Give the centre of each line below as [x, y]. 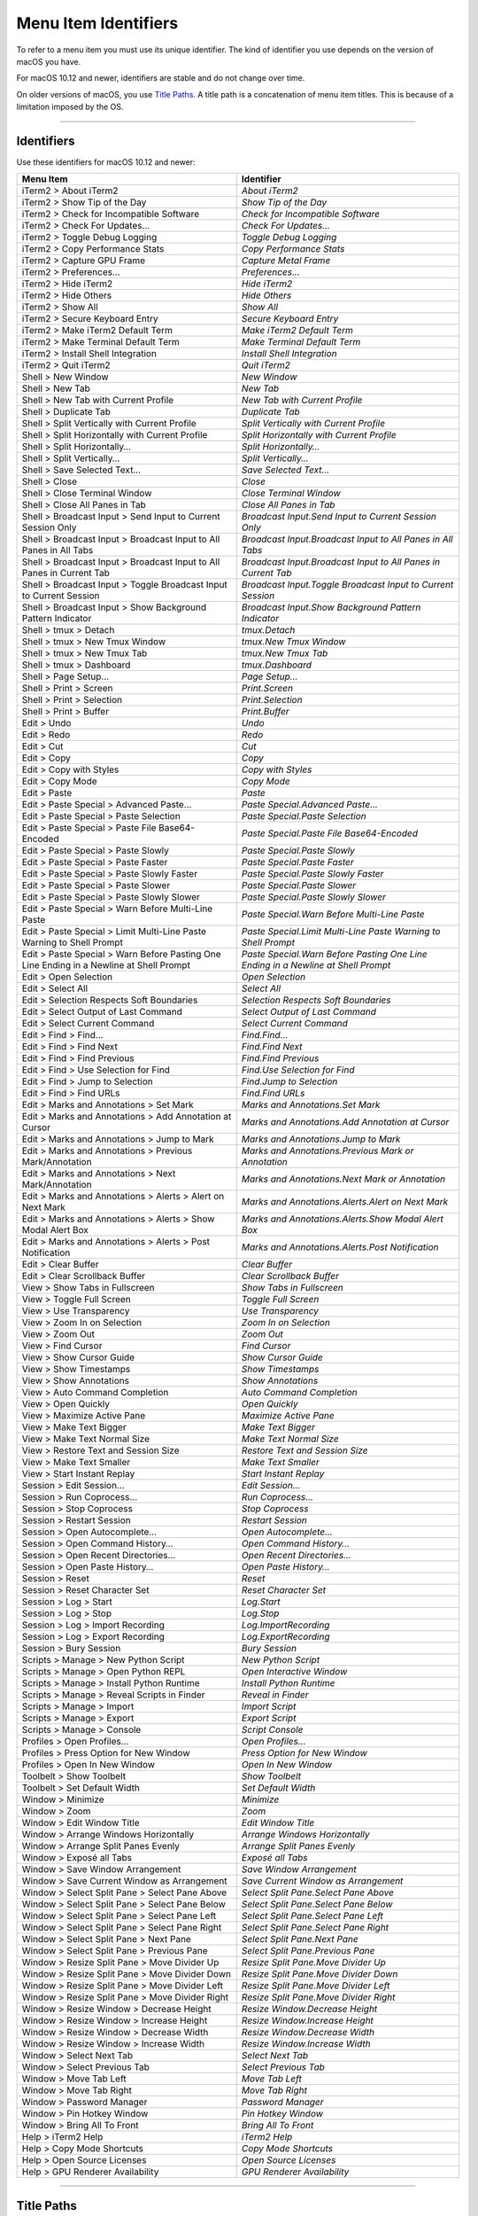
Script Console [272, 1730]
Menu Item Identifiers [97, 23]
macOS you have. [49, 61]
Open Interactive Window [294, 1672]
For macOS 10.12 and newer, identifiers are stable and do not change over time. [161, 78]
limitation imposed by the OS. [70, 107]
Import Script [269, 1706]
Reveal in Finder [275, 1695]
